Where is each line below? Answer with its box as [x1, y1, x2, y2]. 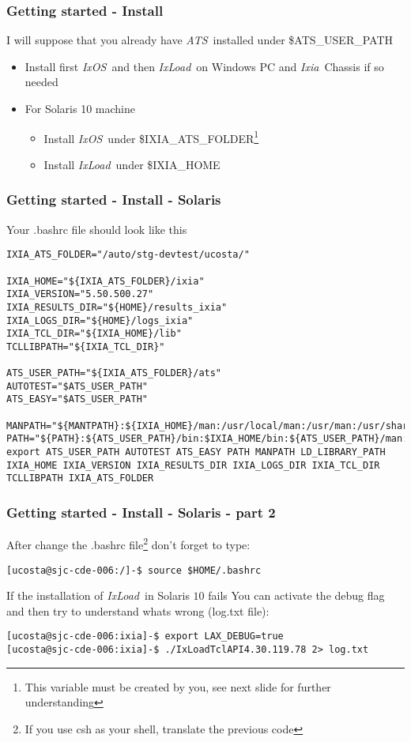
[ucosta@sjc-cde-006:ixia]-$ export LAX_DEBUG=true [6, 631, 284, 642]
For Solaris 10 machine [25, 100, 135, 116]
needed [25, 73, 58, 90]
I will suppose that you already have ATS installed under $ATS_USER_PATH [6, 32, 394, 48]
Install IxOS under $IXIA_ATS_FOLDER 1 [43, 127, 259, 146]
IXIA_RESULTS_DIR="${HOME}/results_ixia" [6, 301, 228, 313]
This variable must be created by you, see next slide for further [25, 678, 331, 695]
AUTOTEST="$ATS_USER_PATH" [6, 380, 148, 392]
